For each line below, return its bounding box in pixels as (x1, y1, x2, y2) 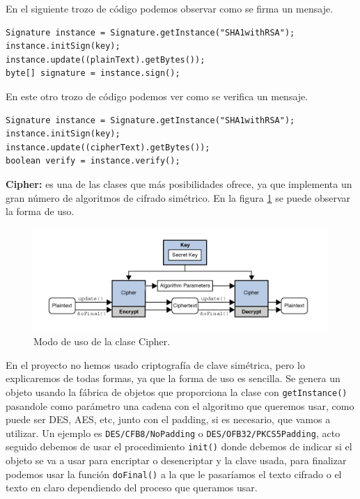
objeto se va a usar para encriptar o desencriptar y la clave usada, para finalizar (6, 453, 347, 468)
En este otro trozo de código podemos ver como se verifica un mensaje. (6, 88, 308, 103)
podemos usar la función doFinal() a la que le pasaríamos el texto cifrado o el (6, 466, 342, 481)
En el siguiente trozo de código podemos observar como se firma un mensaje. (6, 1, 334, 15)
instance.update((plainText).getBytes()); (6, 54, 205, 65)
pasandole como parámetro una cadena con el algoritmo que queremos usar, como (6, 398, 354, 413)
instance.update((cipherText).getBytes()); (6, 142, 210, 152)
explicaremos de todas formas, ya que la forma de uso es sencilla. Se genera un (6, 371, 341, 386)
